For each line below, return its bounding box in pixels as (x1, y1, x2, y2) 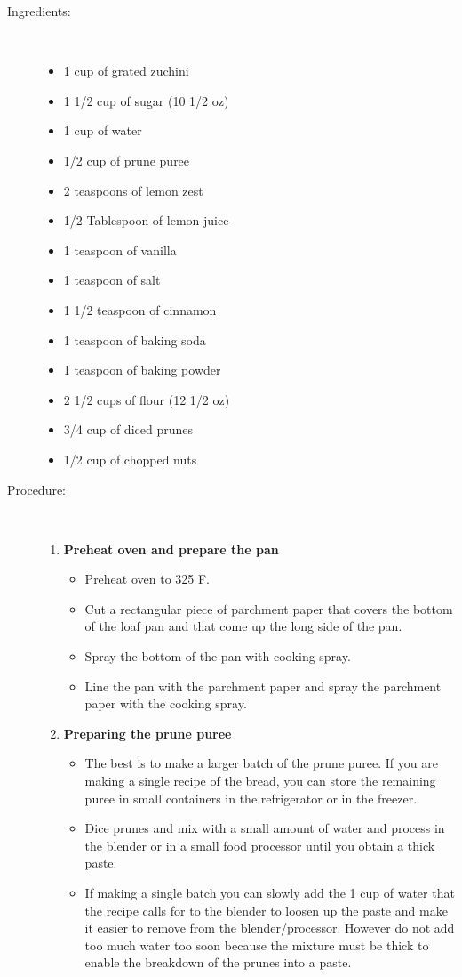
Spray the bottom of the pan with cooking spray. (84, 647, 351, 666)
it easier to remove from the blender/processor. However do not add (84, 918, 455, 937)
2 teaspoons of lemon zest (63, 181, 203, 199)
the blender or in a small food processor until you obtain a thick (84, 836, 435, 854)
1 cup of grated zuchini (63, 61, 189, 80)
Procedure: (7, 480, 67, 498)
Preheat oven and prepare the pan (63, 539, 279, 558)
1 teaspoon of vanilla (63, 240, 177, 259)
